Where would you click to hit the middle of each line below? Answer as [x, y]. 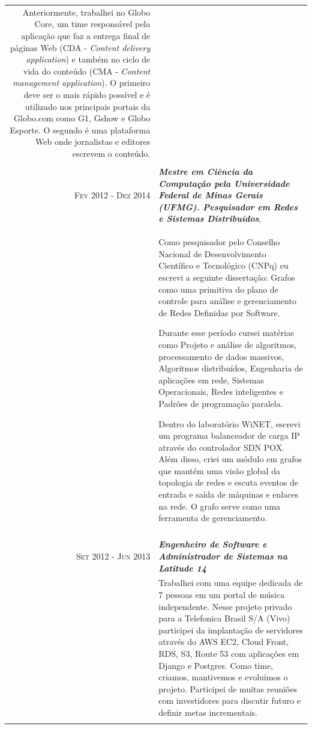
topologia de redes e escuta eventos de [229, 482]
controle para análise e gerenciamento [227, 301]
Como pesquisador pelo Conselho [219, 242]
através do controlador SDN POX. [222, 447]
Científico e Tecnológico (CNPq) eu [223, 265]
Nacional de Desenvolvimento [212, 253]
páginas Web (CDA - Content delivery [80, 47]
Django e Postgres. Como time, [216, 665]
